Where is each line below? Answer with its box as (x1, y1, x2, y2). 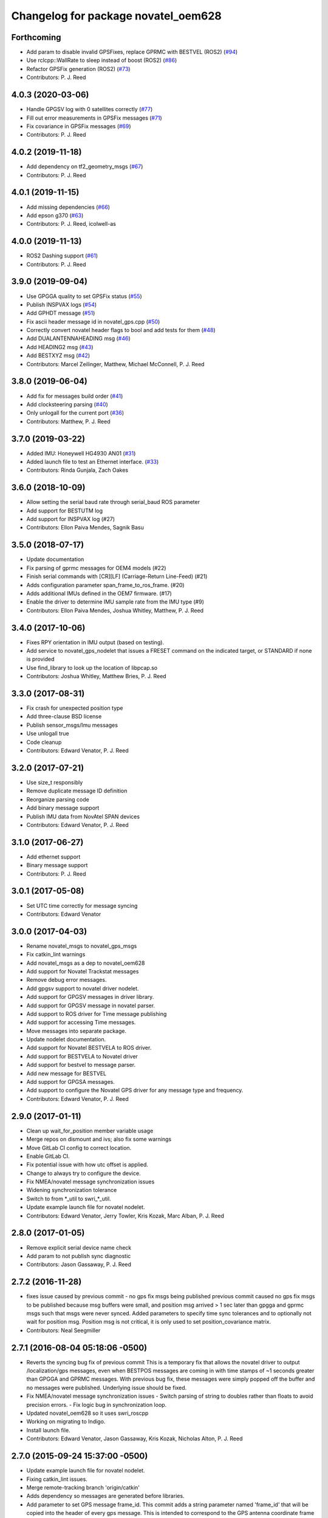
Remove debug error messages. (26, 976, 107, 984)
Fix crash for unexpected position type (26, 704, 124, 712)
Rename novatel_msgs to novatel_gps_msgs (26, 942, 137, 950)
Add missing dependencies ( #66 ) (26, 203, 111, 211)
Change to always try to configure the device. (26, 1169, 141, 1177)
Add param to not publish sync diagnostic (26, 1252, 131, 1259)
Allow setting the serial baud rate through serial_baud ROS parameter (26, 499, 200, 506)
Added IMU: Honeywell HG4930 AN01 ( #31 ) (26, 449, 136, 457)
